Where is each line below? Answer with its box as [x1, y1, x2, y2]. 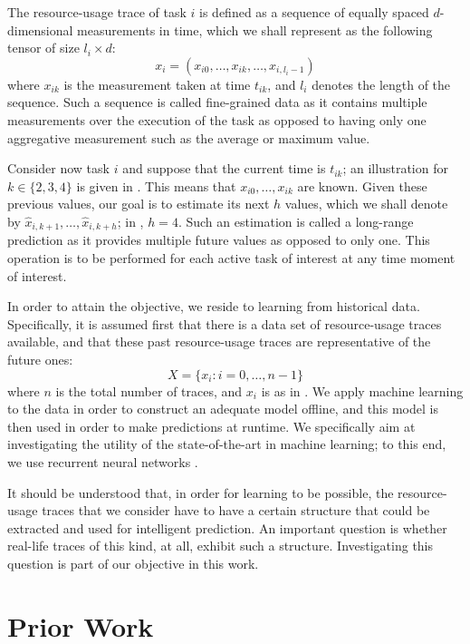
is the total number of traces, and [55, 381, 243, 400]
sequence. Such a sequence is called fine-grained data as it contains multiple [7, 93, 427, 112]
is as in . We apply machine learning [261, 381, 464, 400]
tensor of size [7, 38, 80, 57]
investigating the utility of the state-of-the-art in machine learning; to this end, [7, 434, 446, 454]
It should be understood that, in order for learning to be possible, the [7, 483, 394, 502]
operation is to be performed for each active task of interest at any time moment [7, 248, 456, 267]
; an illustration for [342, 159, 448, 178]
